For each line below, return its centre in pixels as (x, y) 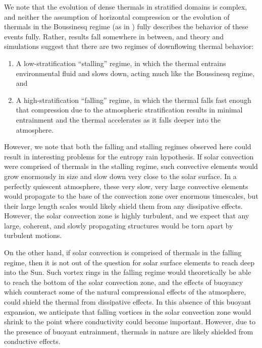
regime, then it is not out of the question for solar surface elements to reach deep (129, 262)
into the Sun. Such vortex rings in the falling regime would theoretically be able (128, 272)
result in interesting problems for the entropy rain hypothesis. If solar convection (129, 156)
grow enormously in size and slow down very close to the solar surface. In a (120, 176)
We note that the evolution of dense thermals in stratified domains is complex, (126, 7)
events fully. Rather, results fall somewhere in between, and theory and (114, 36)
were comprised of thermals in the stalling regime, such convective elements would (131, 166)
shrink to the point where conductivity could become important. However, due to (130, 322)
